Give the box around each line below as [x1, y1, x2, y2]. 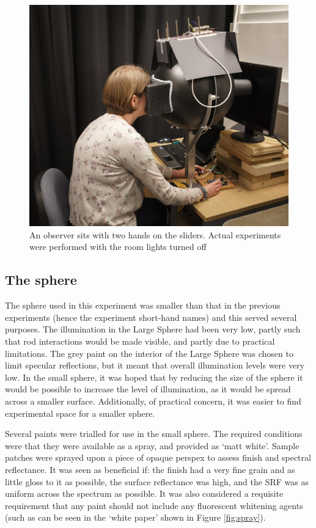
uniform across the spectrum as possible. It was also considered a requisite [5, 487, 284, 500]
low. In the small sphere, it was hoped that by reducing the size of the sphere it [5, 370, 303, 383]
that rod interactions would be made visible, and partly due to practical [5, 335, 275, 348]
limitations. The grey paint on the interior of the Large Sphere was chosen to [5, 346, 293, 359]
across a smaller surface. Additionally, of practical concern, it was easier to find [5, 395, 301, 408]
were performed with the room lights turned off [29, 240, 207, 253]
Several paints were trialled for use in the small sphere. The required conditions [5, 427, 303, 440]
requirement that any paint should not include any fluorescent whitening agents [5, 499, 303, 512]
